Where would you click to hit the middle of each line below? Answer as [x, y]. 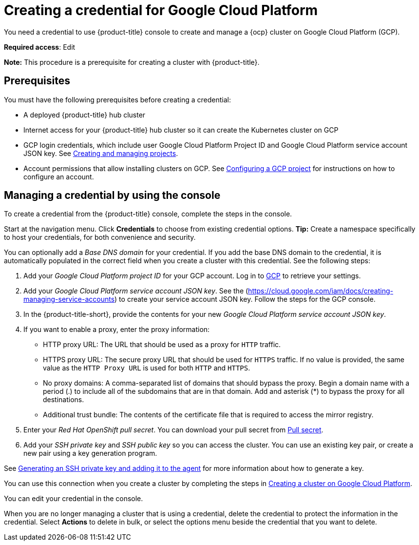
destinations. [64, 400]
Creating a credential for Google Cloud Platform [161, 10]
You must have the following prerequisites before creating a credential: [117, 99]
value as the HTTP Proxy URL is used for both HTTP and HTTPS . [147, 368]
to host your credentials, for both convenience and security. [100, 237]
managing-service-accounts [69, 299]
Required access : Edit [40, 47]
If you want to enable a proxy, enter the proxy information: [117, 330]
